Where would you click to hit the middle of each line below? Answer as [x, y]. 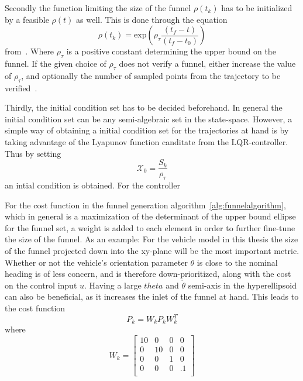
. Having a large [113, 285]
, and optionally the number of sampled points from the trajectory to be [151, 75]
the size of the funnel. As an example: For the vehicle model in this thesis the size [151, 239]
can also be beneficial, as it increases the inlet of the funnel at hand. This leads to [152, 296]
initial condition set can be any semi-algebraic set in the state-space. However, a [149, 119]
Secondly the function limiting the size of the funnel [98, 8]
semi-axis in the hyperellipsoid [242, 285]
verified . [21, 87]
